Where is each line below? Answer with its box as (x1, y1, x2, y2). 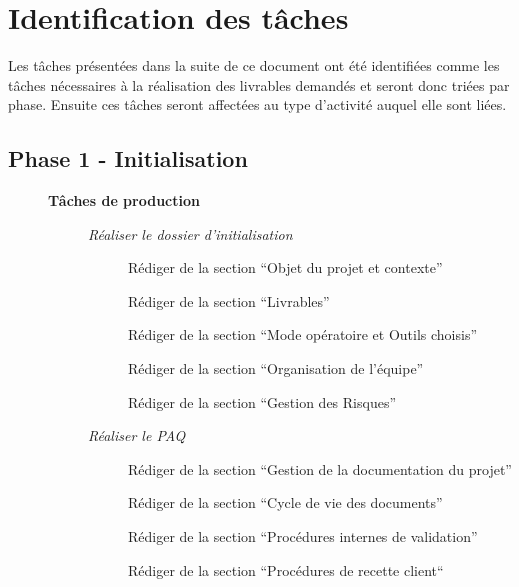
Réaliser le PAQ (88, 425, 186, 446)
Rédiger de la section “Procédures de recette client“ (128, 559, 444, 580)
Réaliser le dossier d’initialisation (88, 223, 293, 244)
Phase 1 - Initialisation (8, 143, 248, 174)
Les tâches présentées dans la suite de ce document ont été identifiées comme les (8, 55, 500, 76)
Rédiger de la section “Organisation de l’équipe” (128, 358, 424, 379)
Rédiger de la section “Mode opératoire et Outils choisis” (128, 324, 478, 345)
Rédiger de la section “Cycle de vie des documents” (128, 492, 443, 513)
